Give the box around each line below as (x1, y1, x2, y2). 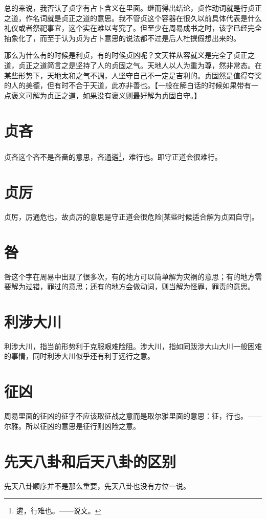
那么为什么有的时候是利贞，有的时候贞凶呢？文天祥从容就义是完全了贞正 (4, 50, 248, 60)
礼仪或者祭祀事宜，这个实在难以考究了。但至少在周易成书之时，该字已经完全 (4, 23, 262, 33)
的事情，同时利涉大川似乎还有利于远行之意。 (4, 351, 154, 361)
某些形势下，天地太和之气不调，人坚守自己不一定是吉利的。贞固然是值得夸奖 (4, 70, 262, 80)
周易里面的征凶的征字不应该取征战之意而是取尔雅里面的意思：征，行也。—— (4, 410, 262, 421)
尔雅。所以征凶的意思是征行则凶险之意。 (4, 420, 140, 431)
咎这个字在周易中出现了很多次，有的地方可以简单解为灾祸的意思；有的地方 (4, 271, 255, 282)
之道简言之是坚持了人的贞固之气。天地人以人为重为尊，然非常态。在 (32, 59, 262, 70)
